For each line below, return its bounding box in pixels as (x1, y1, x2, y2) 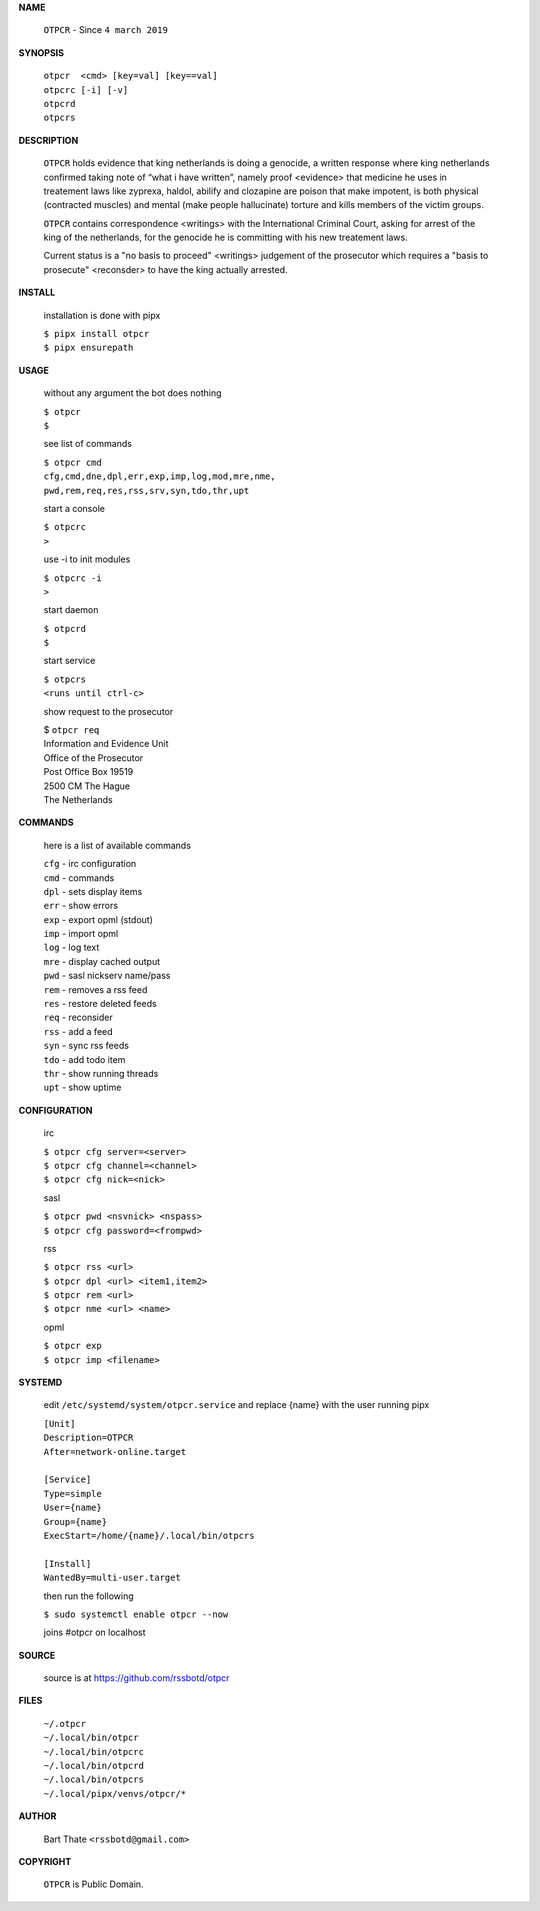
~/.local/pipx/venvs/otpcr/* (43, 1788, 187, 1799)
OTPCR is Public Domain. (43, 1878, 144, 1890)
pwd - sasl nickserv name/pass (43, 970, 171, 982)
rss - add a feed (43, 1025, 114, 1037)
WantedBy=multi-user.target (43, 1572, 182, 1584)
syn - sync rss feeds (43, 1040, 130, 1052)
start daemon (43, 604, 99, 616)
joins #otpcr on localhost (43, 1626, 146, 1639)
